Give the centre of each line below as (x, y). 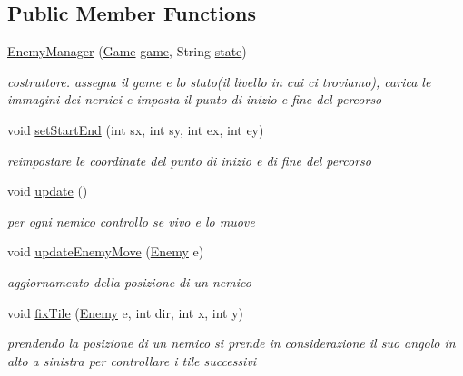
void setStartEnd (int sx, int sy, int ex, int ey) (136, 129)
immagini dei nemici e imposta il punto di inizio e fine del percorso (195, 99)
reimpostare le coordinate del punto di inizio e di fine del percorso (189, 160)
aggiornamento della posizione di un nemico (129, 281)
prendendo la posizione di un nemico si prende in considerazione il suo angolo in (231, 343)
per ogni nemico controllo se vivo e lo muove (131, 221)
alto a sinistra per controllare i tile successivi (132, 360)
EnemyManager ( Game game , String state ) (127, 51)
